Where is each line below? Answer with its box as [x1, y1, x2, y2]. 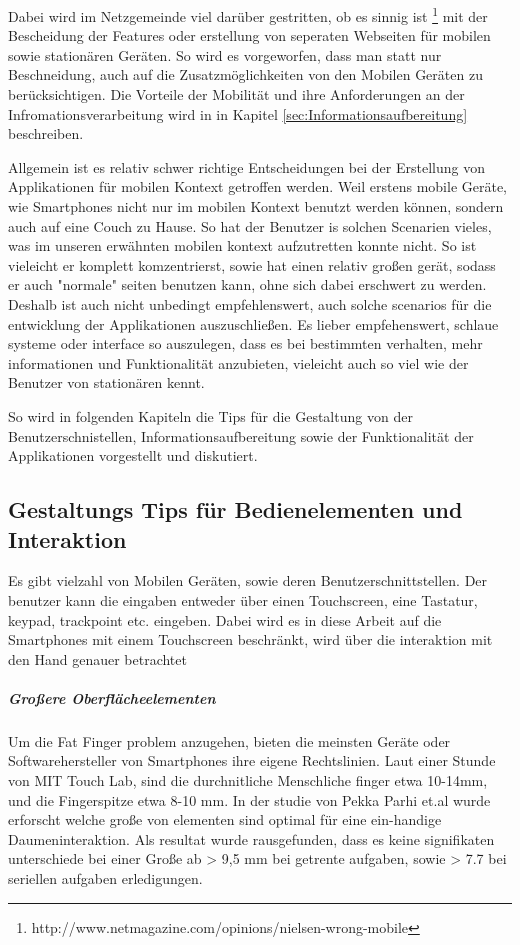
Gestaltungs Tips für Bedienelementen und [8, 494, 463, 525]
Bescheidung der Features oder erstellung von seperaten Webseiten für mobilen [8, 25, 491, 46]
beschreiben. [8, 123, 84, 144]
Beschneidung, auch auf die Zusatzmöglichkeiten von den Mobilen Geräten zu [8, 64, 483, 85]
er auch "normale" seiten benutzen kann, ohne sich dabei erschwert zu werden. [8, 274, 487, 295]
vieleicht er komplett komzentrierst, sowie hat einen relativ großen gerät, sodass [8, 254, 496, 275]
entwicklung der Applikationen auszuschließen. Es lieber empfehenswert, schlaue [8, 313, 499, 334]
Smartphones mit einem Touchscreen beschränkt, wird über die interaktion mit [8, 629, 493, 650]
